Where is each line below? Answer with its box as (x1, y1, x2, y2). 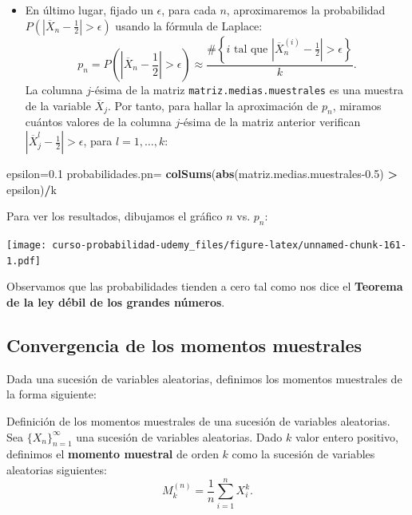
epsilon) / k (6, 180, 57, 197)
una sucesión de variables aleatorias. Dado (76, 428, 283, 445)
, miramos (332, 97, 382, 113)
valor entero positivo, (295, 428, 398, 445)
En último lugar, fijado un (25, 2, 153, 18)
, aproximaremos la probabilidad (226, 2, 386, 18)
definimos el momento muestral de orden (6, 446, 219, 462)
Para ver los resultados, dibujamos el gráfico (6, 208, 223, 224)
